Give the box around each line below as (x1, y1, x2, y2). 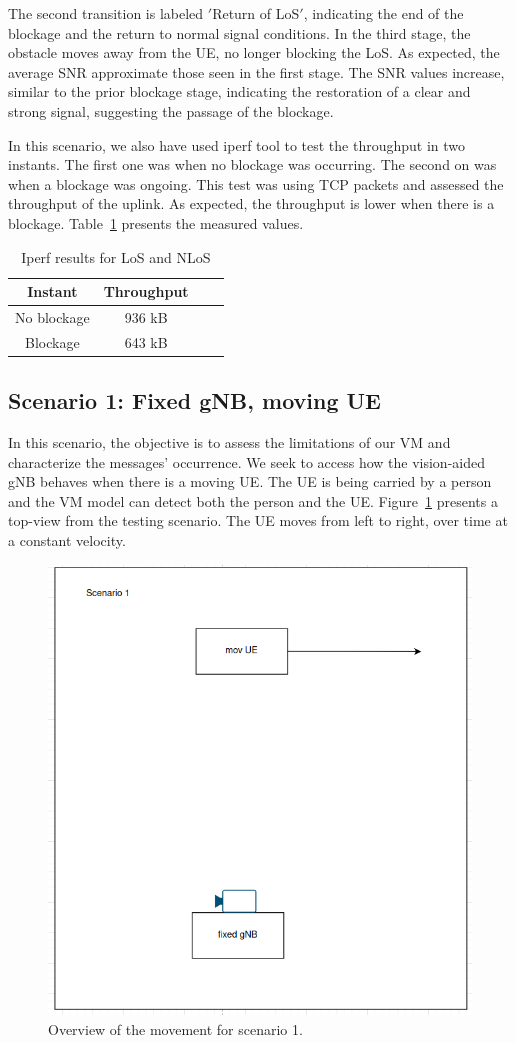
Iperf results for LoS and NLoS (21, 246, 211, 267)
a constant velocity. (8, 530, 126, 551)
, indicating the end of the (303, 3, 464, 23)
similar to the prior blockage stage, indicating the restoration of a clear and (8, 81, 471, 102)
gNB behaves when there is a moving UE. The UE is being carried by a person (8, 471, 492, 492)
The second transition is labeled (8, 3, 204, 23)
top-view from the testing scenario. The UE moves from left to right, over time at (8, 510, 508, 531)
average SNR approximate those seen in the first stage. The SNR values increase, (8, 61, 505, 82)
